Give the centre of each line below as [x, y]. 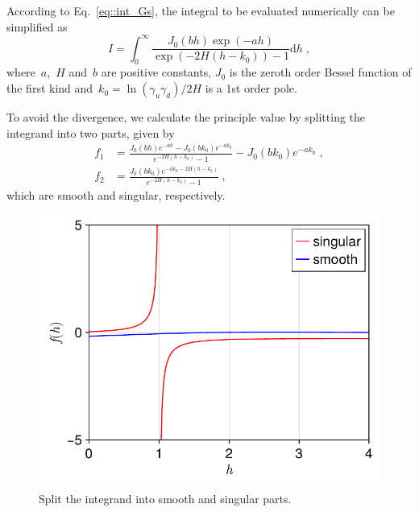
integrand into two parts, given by [91, 132]
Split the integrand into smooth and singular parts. [165, 498]
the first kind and [50, 88]
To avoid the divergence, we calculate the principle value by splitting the [186, 117]
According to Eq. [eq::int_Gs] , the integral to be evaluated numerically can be [201, 10]
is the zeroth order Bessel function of [320, 72]
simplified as [37, 26]
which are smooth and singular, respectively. [116, 194]
